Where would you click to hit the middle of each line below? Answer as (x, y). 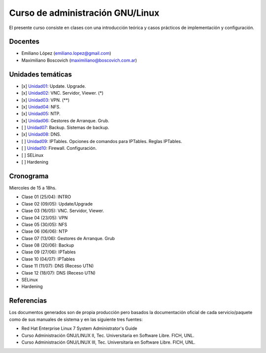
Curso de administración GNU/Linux (84, 13)
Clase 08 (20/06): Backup (48, 245)
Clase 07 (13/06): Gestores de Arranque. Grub (68, 238)
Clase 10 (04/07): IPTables (48, 259)
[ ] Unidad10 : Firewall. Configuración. (59, 148)
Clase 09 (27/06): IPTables (49, 252)
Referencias (28, 301)
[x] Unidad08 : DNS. (41, 134)
